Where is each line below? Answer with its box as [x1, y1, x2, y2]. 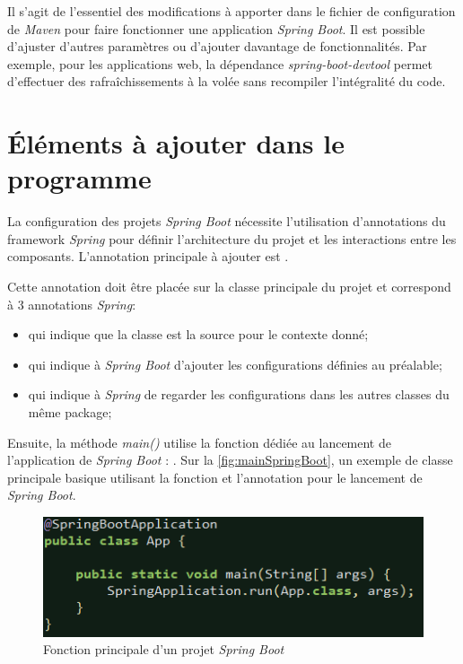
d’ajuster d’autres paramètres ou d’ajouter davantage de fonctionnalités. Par [7, 37, 427, 56]
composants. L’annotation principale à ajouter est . [7, 247, 289, 266]
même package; [28, 403, 112, 422]
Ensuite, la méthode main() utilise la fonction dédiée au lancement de [7, 432, 391, 451]
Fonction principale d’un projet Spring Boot [43, 640, 284, 659]
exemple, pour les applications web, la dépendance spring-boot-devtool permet [7, 54, 432, 73]
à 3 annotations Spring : [7, 294, 136, 313]
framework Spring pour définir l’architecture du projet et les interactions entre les [7, 229, 457, 248]
